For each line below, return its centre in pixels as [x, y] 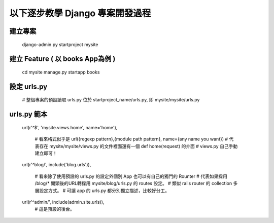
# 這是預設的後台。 [55, 209]
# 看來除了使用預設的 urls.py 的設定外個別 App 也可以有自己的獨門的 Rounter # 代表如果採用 [131, 176]
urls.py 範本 [28, 114]
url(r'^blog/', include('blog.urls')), [57, 165]
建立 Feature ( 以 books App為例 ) [62, 59]
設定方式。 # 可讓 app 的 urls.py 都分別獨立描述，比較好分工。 [104, 191]
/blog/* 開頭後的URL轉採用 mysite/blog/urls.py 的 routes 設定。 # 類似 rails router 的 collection [133, 183]
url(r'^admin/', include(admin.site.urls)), [63, 202]
